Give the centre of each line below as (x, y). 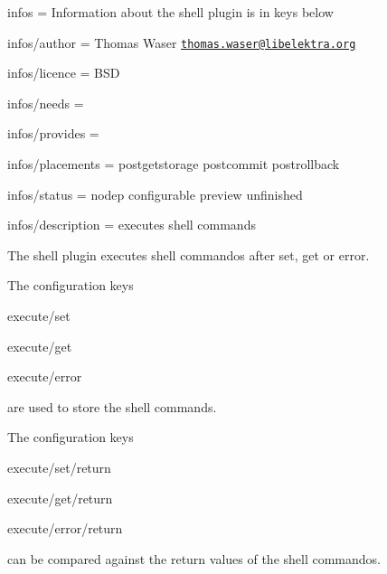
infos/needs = (46, 103)
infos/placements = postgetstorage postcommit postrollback (174, 164)
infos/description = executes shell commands (132, 225)
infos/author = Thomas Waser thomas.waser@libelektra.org (182, 42)
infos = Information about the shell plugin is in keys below (170, 12)
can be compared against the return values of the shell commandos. (194, 558)
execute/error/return (65, 528)
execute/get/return (60, 498)
